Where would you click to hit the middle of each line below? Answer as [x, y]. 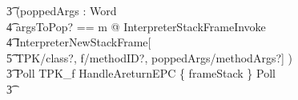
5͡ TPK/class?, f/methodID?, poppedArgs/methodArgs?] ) [150, 57]
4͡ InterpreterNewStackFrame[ [79, 42]
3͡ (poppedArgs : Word [62, 10]
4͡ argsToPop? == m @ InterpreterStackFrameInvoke [136, 26]
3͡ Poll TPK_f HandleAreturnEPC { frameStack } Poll [141, 73]
